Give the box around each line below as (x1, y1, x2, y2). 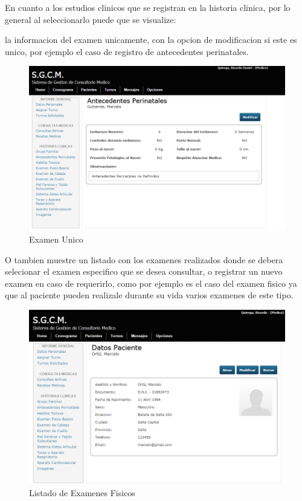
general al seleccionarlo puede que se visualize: (5, 13, 176, 25)
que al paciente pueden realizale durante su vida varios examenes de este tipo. (5, 289, 294, 301)
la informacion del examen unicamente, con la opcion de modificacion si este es (5, 33, 297, 46)
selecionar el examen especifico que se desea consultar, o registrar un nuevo (5, 265, 283, 278)
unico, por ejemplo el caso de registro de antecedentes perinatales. (5, 45, 249, 57)
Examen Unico (29, 232, 83, 245)
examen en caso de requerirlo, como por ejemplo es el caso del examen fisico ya (5, 277, 297, 289)
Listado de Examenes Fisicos (29, 486, 135, 499)
